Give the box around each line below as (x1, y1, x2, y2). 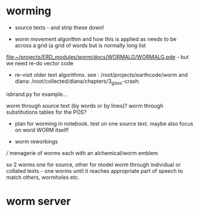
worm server (6, 194, 71, 208)
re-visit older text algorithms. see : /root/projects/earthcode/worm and (14, 71, 188, 78)
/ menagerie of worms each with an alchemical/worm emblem (6, 149, 158, 156)
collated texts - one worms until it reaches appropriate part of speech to (6, 167, 184, 174)
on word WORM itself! (14, 126, 69, 134)
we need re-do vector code (6, 60, 73, 67)
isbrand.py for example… (6, 91, 67, 98)
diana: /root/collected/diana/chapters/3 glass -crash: (14, 77, 140, 86)
